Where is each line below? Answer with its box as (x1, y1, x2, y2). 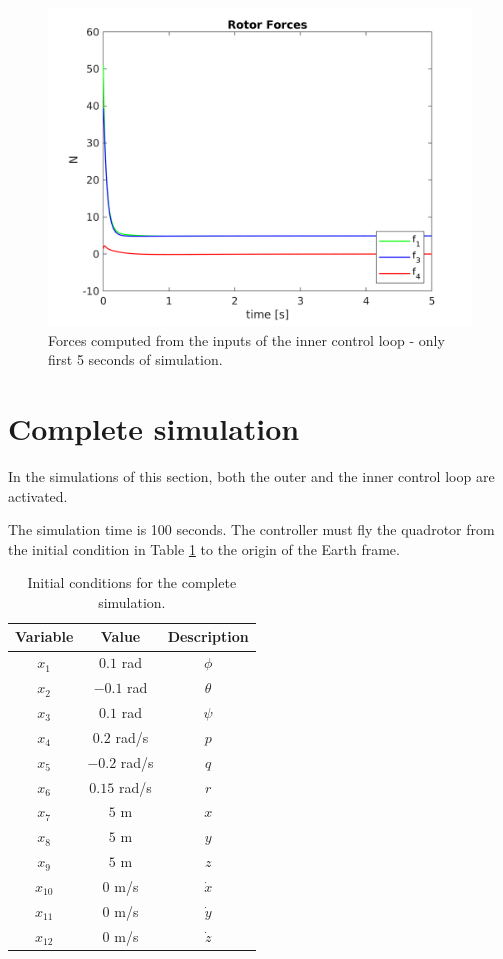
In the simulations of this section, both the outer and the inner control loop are (8, 465, 495, 486)
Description (167, 626, 249, 647)
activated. (8, 485, 68, 506)
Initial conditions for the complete (27, 572, 237, 593)
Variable (15, 626, 74, 647)
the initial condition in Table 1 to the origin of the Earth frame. (8, 538, 400, 559)
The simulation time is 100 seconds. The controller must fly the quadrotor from (8, 519, 495, 540)
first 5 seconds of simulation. (48, 349, 223, 370)
